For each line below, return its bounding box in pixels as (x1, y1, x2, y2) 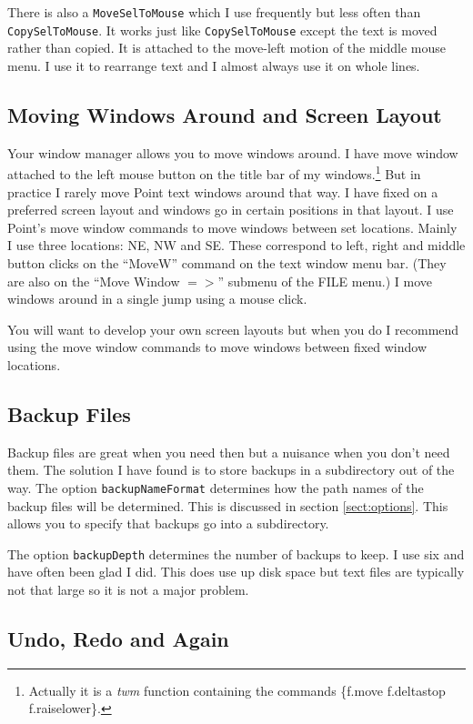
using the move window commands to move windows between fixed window (7, 337, 428, 357)
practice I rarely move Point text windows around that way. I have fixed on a (7, 182, 438, 201)
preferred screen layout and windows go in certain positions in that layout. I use (7, 200, 454, 219)
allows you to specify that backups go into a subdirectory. (7, 514, 329, 533)
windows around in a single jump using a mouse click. (7, 289, 307, 308)
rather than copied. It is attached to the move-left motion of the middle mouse (7, 38, 447, 57)
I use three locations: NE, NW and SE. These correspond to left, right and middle (7, 236, 466, 255)
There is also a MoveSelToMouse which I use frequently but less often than (7, 3, 421, 21)
